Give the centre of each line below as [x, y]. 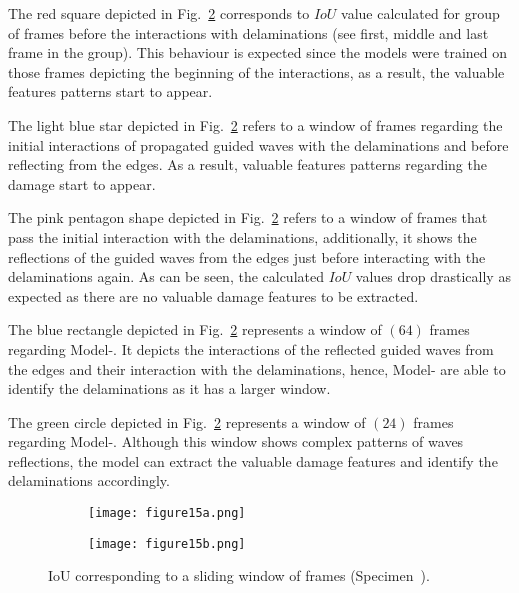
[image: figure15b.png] [167, 543]
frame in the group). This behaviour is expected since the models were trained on [258, 52]
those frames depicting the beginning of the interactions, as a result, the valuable [256, 71]
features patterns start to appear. [110, 91]
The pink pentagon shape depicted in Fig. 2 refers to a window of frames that [248, 217]
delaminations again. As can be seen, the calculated [166, 276]
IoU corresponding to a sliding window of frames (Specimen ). [239, 575]
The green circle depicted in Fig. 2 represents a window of [187, 421]
